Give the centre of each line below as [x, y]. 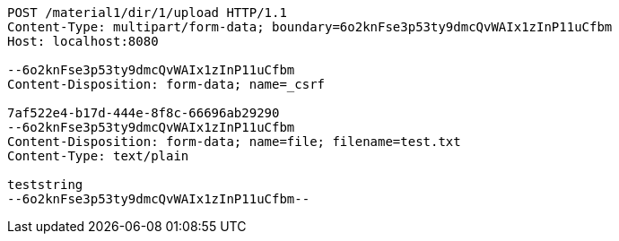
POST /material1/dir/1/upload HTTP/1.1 [147, 13]
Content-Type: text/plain [98, 156]
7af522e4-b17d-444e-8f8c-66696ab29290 [144, 113]
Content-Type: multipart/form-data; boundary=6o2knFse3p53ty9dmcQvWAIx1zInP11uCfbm [310, 27]
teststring [45, 185]
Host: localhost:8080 [83, 41]
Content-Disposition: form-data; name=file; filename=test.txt [234, 142]
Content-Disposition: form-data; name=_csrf [166, 84]
